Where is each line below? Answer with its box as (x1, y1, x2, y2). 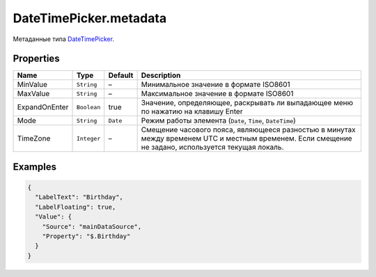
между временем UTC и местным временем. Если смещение (141, 134, 352, 143)
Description (141, 70, 181, 80)
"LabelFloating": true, (35, 203, 116, 211)
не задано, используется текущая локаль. (141, 143, 284, 152)
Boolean (76, 103, 101, 111)
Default (108, 70, 134, 80)
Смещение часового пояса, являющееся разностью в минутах (141, 125, 356, 135)
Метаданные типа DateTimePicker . (13, 35, 115, 43)
